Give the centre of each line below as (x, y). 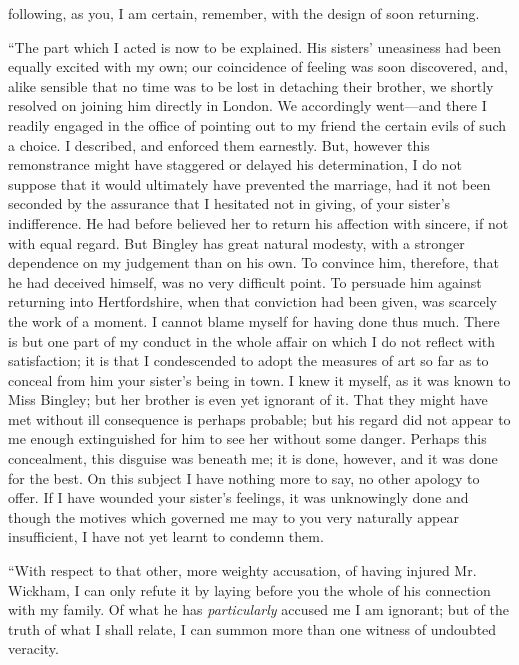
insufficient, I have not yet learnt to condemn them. (166, 536)
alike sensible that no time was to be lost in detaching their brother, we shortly (251, 85)
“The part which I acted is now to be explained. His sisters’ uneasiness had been (254, 46)
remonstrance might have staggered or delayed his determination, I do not (235, 164)
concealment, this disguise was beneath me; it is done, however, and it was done (253, 458)
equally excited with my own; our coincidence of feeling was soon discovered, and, (258, 66)
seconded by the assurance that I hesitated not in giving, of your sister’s (229, 203)
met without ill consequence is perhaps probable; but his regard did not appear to (259, 418)
